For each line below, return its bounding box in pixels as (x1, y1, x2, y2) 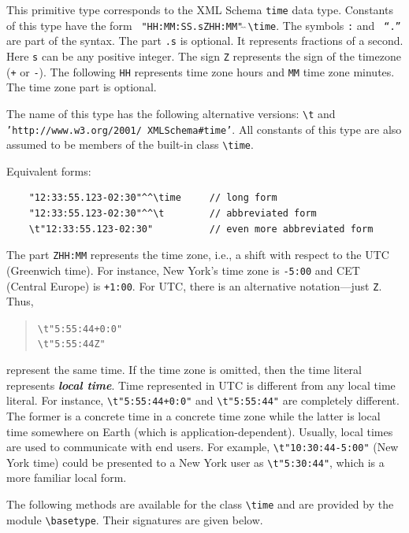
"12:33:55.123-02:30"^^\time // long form (28, 192, 277, 204)
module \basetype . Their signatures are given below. (6, 511, 263, 527)
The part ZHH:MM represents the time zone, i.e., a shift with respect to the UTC (6, 246, 389, 263)
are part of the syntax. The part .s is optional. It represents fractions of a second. (6, 32, 403, 49)
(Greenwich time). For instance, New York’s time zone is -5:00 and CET (6, 261, 360, 278)
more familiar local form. (6, 469, 127, 486)
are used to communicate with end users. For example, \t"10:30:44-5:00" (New (6, 439, 399, 455)
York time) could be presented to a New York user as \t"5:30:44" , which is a (6, 453, 385, 470)
